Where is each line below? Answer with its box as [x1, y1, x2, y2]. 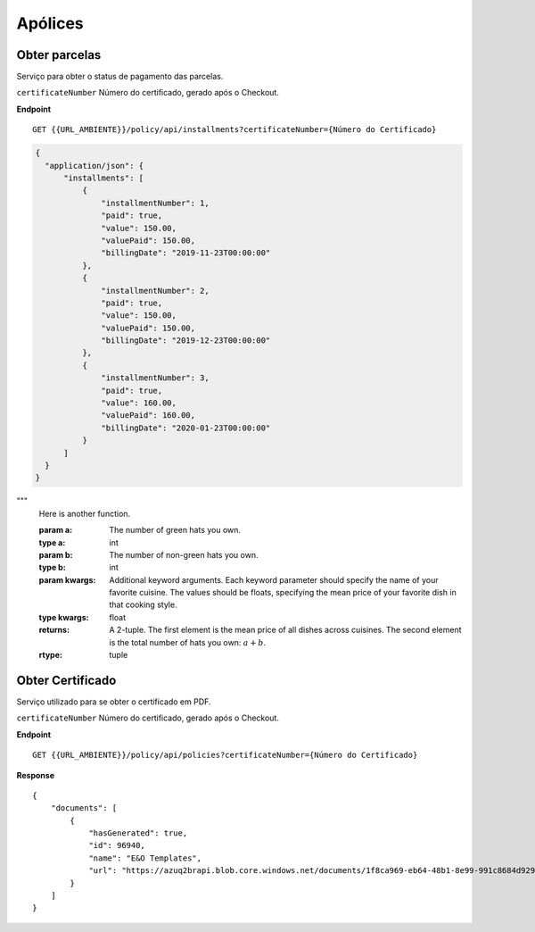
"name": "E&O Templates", [88, 853, 202, 863]
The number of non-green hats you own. [109, 549, 259, 560]
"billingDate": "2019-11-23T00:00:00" [101, 248, 271, 258]
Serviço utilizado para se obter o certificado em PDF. [16, 696, 211, 707]
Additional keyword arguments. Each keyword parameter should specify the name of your [109, 574, 439, 585]
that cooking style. [109, 599, 177, 611]
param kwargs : [38, 574, 96, 585]
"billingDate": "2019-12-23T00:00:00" [101, 336, 271, 345]
